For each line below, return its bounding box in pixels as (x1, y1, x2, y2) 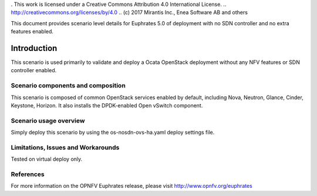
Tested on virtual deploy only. (11, 156, 83, 163)
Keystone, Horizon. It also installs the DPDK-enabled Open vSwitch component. (11, 102, 203, 109)
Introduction (11, 43, 58, 53)
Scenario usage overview (11, 116, 85, 124)
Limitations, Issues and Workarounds (11, 143, 120, 151)
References (11, 170, 45, 178)
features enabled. (11, 28, 54, 35)
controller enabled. (11, 67, 57, 74)
